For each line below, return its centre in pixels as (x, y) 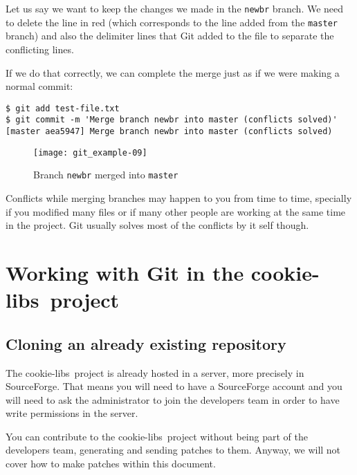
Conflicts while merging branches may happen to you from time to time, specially (179, 197)
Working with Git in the (125, 272)
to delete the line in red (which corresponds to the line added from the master (172, 22)
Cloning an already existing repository (146, 343)
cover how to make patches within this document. (111, 464)
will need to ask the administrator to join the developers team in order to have (173, 399)
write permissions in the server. (72, 413)
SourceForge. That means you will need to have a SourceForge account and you (174, 386)
